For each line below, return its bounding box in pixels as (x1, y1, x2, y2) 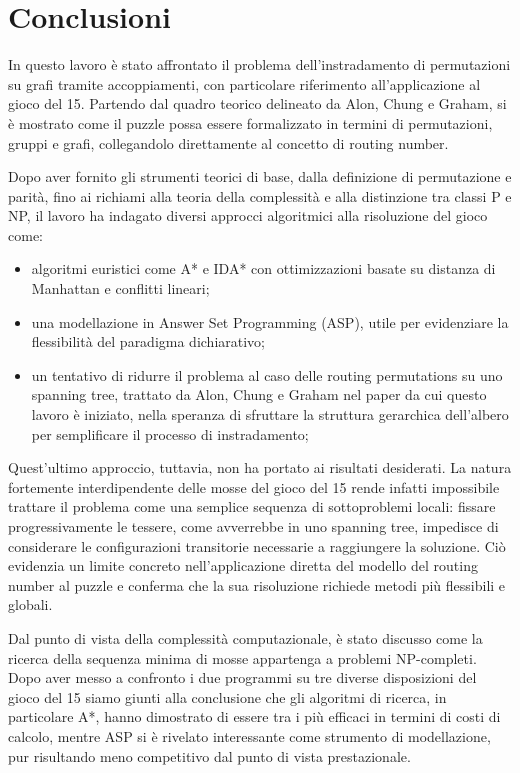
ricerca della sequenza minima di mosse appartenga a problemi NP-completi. (8, 647, 477, 668)
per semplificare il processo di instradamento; (31, 423, 309, 444)
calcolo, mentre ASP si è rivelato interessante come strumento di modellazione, (8, 725, 491, 746)
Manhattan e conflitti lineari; (31, 278, 210, 299)
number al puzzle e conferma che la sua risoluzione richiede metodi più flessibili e (8, 574, 506, 595)
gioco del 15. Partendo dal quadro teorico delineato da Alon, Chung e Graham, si (8, 93, 507, 114)
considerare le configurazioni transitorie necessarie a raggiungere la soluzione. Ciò (8, 535, 506, 556)
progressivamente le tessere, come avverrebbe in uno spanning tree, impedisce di (8, 516, 499, 536)
